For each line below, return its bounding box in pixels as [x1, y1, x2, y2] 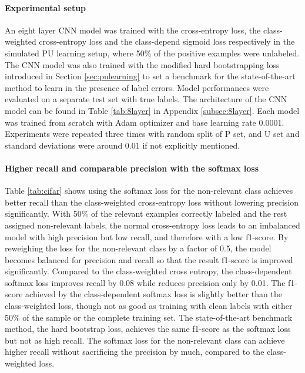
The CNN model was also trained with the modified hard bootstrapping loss [5, 58, 280, 70]
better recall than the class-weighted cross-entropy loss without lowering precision [5, 196, 299, 208]
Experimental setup [5, 1, 86, 14]
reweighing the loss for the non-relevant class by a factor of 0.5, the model [5, 242, 272, 254]
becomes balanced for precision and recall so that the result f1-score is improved [5, 253, 293, 266]
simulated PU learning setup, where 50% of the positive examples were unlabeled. [5, 46, 300, 59]
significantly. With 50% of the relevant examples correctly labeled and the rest [5, 207, 287, 220]
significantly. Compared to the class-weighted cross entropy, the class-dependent [5, 265, 292, 277]
